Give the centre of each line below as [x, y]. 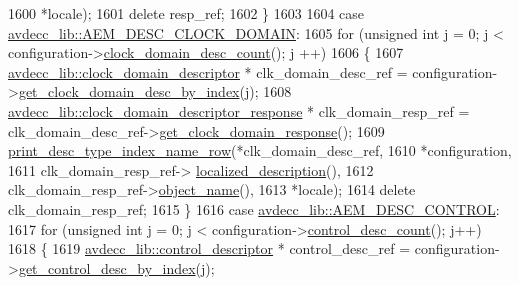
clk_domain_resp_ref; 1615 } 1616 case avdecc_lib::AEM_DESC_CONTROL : [254, 208]
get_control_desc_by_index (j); [116, 267]
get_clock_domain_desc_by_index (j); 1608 [155, 91]
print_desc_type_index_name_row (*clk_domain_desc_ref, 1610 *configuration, [260, 150]
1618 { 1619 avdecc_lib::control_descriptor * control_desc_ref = [209, 248]
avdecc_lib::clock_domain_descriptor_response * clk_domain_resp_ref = [239, 110]
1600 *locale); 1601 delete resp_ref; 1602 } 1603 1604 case [186, 13]
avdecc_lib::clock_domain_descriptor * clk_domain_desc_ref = [208, 71]
